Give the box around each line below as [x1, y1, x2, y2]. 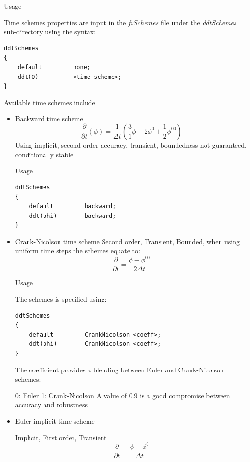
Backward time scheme [15, 113, 83, 123]
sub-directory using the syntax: [4, 27, 96, 37]
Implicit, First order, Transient [15, 432, 107, 442]
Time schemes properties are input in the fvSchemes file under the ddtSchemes [4, 17, 236, 27]
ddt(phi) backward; [29, 212, 116, 219]
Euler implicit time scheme [15, 416, 95, 426]
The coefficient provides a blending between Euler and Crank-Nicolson [15, 364, 224, 374]
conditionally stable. [15, 149, 75, 159]
